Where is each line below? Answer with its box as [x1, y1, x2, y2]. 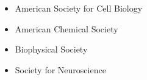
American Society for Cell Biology [15, 2, 143, 14]
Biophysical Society [15, 43, 88, 56]
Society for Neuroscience [15, 63, 106, 76]
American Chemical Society [15, 22, 118, 35]
